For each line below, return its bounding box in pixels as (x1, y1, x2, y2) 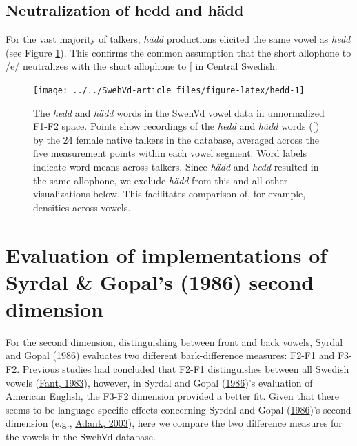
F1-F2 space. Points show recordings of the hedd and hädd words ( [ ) (33, 119, 320, 133)
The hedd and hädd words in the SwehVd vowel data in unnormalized (33, 105, 325, 119)
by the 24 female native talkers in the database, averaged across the (33, 132, 319, 146)
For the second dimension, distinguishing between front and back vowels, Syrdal (6, 334, 343, 349)
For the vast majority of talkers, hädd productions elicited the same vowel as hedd (6, 32, 351, 46)
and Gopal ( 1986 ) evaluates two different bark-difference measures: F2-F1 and (6, 348, 335, 362)
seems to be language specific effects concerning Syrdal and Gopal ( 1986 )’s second (6, 402, 351, 416)
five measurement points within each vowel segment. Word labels (33, 146, 307, 160)
